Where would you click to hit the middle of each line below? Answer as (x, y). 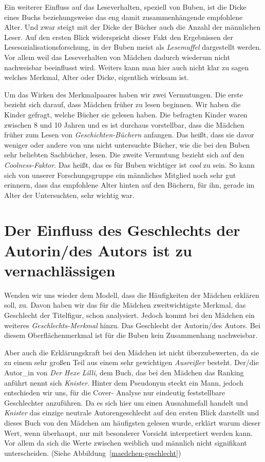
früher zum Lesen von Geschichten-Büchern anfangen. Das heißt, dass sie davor (129, 135)
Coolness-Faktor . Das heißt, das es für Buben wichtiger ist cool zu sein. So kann (129, 164)
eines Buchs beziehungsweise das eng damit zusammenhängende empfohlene (124, 17)
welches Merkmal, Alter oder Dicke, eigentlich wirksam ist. (97, 77)
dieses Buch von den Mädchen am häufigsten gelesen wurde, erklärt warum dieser (132, 422)
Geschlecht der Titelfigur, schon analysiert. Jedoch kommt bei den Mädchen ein (129, 315)
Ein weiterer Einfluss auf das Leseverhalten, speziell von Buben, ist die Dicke (125, 7)
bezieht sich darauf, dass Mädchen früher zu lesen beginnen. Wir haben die (122, 104)
